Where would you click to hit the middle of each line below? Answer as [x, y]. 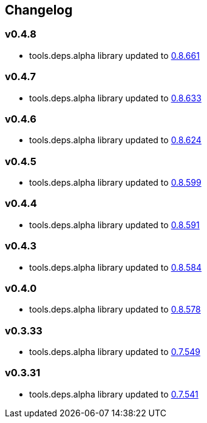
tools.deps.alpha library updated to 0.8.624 [115, 140]
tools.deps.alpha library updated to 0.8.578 [115, 310]
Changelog [39, 10]
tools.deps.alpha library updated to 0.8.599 [115, 183]
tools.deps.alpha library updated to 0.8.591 [114, 225]
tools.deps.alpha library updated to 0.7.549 [115, 352]
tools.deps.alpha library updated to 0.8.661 [114, 55]
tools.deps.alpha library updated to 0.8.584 [116, 267]
